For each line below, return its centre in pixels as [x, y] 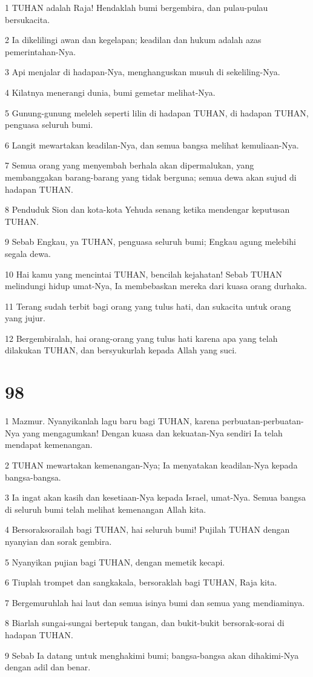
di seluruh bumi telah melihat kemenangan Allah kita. [106, 509]
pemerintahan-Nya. [41, 51]
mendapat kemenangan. [49, 445]
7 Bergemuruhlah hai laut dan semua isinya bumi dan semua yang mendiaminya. [155, 602]
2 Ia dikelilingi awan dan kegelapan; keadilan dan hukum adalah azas [133, 40]
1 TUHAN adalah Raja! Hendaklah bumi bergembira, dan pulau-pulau [137, 7]
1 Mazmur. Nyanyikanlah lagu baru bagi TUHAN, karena [112, 421]
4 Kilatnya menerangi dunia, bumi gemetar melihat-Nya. [110, 92]
